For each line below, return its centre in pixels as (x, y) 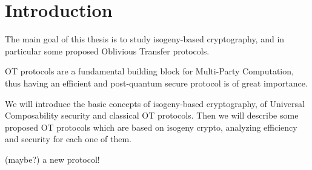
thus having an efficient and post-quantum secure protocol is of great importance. (156, 83)
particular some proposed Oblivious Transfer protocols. (107, 51)
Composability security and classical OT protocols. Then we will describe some (152, 115)
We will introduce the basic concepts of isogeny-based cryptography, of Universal (155, 103)
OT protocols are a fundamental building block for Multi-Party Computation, (149, 71)
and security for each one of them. (68, 139)
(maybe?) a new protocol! (52, 159)
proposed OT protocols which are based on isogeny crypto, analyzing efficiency (151, 127)
